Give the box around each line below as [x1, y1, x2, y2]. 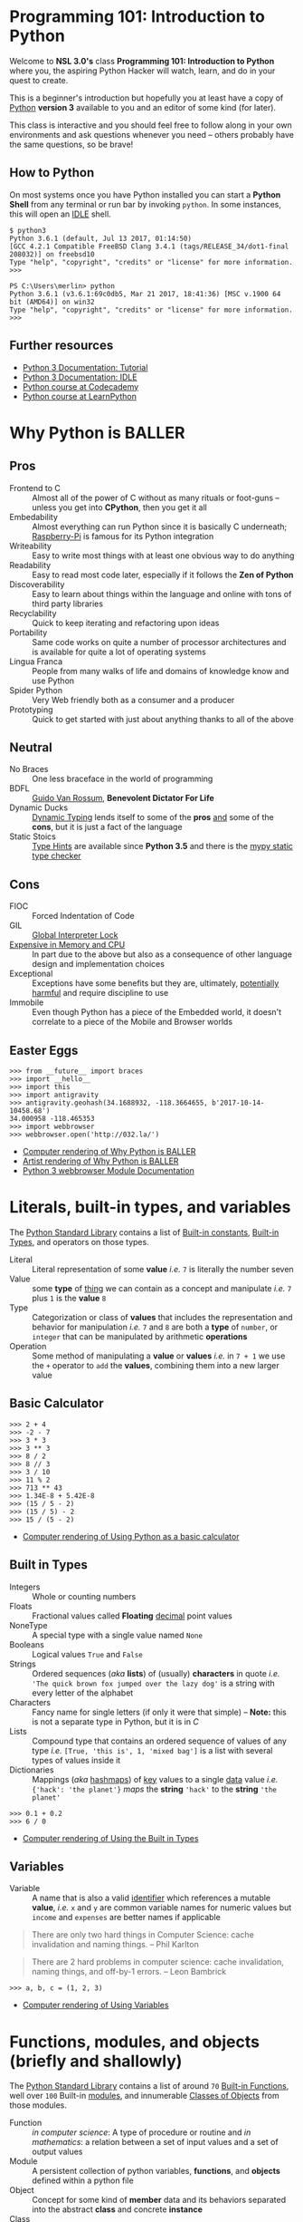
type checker [32, 850, 81, 862]
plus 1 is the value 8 [32, 1292, 107, 1303]
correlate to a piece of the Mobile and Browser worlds [32, 1017, 233, 1028]
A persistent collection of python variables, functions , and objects [32, 2166, 280, 2177]
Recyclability [9, 607, 57, 618]
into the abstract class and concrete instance [32, 2204, 204, 2215]
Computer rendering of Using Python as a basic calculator [22, 1531, 240, 1541]
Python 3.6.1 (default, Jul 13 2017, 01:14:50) [9, 234, 193, 243]
